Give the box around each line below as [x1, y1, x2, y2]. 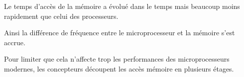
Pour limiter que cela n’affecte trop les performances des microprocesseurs [4, 54, 230, 64]
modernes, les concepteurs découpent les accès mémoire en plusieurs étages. [4, 63, 234, 74]
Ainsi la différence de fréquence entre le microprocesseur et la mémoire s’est [4, 27, 235, 38]
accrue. [4, 37, 25, 47]
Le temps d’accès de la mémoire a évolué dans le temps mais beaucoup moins [4, 1, 240, 11]
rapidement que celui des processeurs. [4, 10, 119, 21]
